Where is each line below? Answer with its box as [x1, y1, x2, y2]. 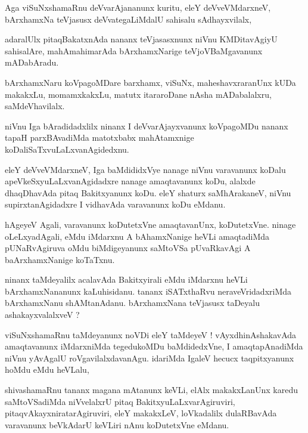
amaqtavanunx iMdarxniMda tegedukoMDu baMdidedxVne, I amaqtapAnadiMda [5, 340, 303, 352]
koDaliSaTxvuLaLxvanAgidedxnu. [5, 143, 129, 155]
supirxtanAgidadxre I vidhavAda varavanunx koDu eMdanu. [5, 198, 226, 211]
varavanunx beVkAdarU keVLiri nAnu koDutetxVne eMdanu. [5, 418, 229, 431]
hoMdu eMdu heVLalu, [5, 363, 89, 376]
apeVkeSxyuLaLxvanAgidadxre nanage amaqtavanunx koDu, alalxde [5, 175, 256, 187]
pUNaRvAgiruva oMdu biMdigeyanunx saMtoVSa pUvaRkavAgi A [5, 242, 251, 254]
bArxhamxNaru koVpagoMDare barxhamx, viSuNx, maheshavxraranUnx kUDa [5, 76, 296, 88]
